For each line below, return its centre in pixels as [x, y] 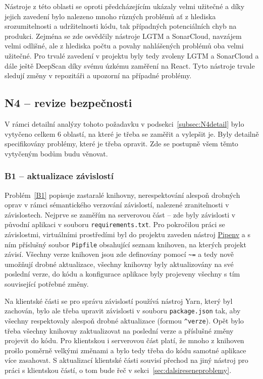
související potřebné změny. [47, 284]
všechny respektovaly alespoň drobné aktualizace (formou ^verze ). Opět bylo [124, 320]
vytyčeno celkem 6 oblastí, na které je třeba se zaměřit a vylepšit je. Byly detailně [132, 133]
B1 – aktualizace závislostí [59, 176]
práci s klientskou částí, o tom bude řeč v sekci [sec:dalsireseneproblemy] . [118, 370]
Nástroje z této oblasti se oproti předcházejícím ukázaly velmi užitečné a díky [125, 6]
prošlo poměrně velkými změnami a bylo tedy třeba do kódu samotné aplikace [125, 350]
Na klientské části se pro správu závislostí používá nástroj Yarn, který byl [119, 301]
